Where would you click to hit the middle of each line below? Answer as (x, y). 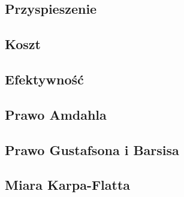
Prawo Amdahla (56, 114)
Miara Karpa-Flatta (68, 185)
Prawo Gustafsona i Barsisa (92, 149)
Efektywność (44, 79)
